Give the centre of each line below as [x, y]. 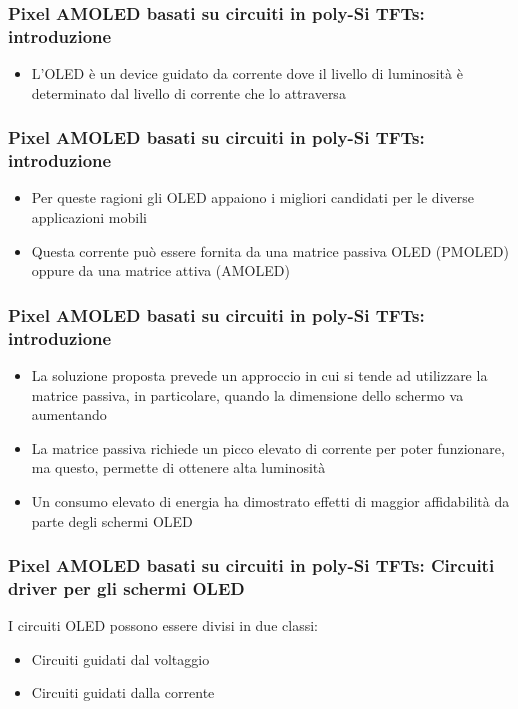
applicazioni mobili [89, 217]
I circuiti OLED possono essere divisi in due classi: [163, 625]
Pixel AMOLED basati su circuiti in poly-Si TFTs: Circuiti [251, 565]
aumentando [69, 414]
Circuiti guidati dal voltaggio [120, 658]
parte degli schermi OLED [112, 520]
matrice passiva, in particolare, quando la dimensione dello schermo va [247, 394]
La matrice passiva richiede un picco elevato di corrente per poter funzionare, [268, 447]
